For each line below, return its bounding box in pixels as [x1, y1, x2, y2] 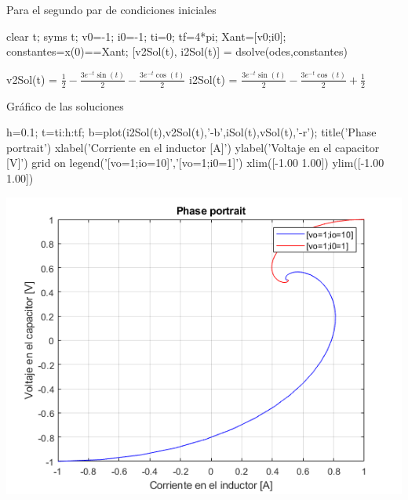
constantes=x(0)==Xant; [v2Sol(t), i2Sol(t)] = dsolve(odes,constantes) [6, 43, 348, 60]
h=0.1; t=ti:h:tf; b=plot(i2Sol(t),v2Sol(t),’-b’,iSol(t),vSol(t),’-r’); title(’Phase [6, 124, 377, 140]
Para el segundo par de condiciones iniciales [6, 2, 217, 17]
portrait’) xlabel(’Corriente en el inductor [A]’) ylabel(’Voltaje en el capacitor [6, 139, 380, 155]
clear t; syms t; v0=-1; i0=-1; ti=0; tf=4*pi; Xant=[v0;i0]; [6, 27, 286, 44]
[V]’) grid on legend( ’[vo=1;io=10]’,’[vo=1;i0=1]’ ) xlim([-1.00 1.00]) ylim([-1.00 [6, 154, 384, 171]
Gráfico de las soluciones [6, 97, 124, 114]
